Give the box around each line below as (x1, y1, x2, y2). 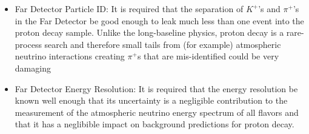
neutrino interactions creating (15, 50, 125, 62)
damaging (15, 61, 51, 74)
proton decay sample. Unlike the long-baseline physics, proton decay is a (15, 26, 284, 39)
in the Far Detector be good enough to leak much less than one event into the (15, 14, 304, 27)
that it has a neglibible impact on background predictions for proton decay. (15, 118, 294, 130)
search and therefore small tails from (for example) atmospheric (44, 38, 281, 50)
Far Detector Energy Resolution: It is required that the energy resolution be (15, 82, 298, 95)
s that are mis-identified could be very (137, 50, 279, 62)
